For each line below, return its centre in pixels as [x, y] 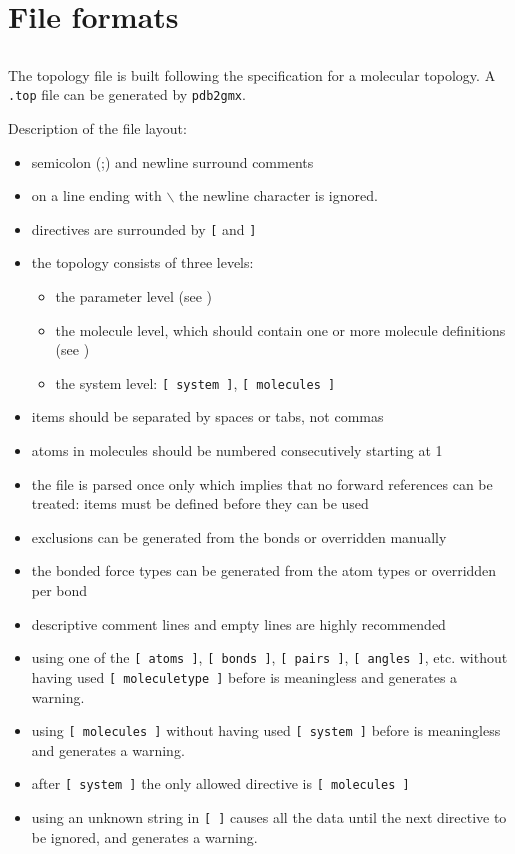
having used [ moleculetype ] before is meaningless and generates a [244, 676]
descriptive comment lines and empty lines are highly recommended [238, 623]
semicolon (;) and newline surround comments [172, 161]
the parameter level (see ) [134, 296]
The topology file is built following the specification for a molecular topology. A [252, 74]
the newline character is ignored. [278, 195]
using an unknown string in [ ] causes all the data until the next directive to [269, 817]
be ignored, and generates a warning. [144, 836]
